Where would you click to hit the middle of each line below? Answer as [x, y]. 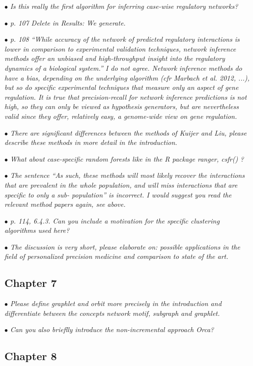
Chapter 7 [31, 283]
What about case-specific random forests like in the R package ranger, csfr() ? [127, 158]
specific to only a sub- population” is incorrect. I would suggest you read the [118, 194]
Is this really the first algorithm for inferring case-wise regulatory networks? [124, 6]
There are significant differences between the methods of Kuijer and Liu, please [128, 132]
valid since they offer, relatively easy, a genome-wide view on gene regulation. [121, 116]
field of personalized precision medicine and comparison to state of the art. [116, 256]
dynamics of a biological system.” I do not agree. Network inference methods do [123, 68]
